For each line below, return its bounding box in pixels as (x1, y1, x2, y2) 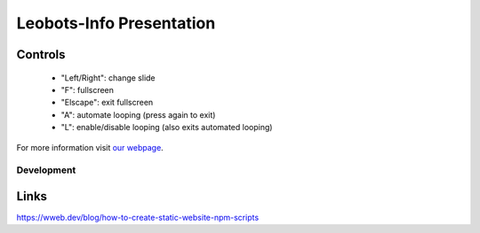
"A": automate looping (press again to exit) (60, 109, 216, 120)
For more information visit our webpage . (16, 142, 164, 152)
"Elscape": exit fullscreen (60, 97, 154, 108)
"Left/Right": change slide (60, 72, 156, 83)
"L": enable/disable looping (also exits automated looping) (60, 122, 273, 133)
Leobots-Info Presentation (16, 13, 216, 33)
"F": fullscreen (60, 84, 115, 95)
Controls (16, 47, 66, 62)
